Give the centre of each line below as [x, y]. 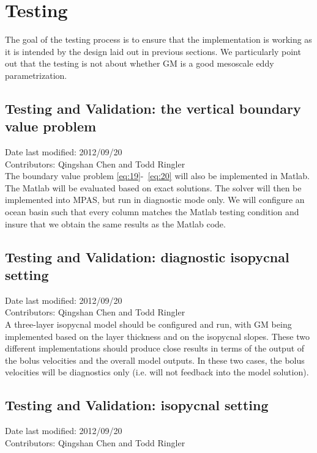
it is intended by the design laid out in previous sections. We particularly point [153, 51]
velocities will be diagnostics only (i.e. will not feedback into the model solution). [157, 372]
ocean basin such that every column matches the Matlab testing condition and [152, 212]
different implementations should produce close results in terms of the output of [155, 348]
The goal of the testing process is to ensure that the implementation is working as [158, 39]
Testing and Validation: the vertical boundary [153, 108]
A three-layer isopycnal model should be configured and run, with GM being [148, 324]
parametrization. [36, 75]
